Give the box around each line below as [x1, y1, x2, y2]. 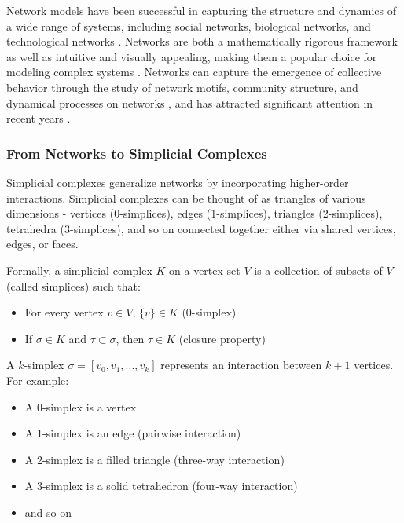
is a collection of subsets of [254, 261, 383, 278]
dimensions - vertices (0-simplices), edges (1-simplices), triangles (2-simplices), [6, 205, 383, 221]
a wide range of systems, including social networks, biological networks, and [6, 17, 371, 34]
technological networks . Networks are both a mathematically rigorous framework [6, 33, 398, 49]
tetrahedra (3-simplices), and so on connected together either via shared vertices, [6, 220, 396, 236]
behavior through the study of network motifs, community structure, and [6, 79, 358, 95]
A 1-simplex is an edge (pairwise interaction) [24, 425, 241, 441]
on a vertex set [169, 261, 241, 278]
